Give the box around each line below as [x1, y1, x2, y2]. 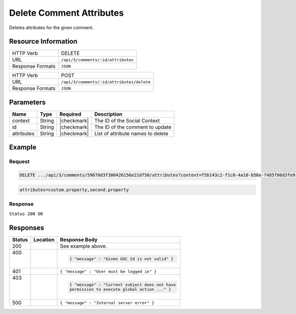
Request [9, 158, 30, 165]
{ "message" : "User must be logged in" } [60, 269, 157, 274]
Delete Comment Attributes [9, 7, 124, 18]
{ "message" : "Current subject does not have [69, 282, 176, 287]
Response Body [60, 236, 98, 243]
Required [59, 111, 81, 118]
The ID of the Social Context [94, 117, 160, 124]
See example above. [60, 243, 108, 250]
